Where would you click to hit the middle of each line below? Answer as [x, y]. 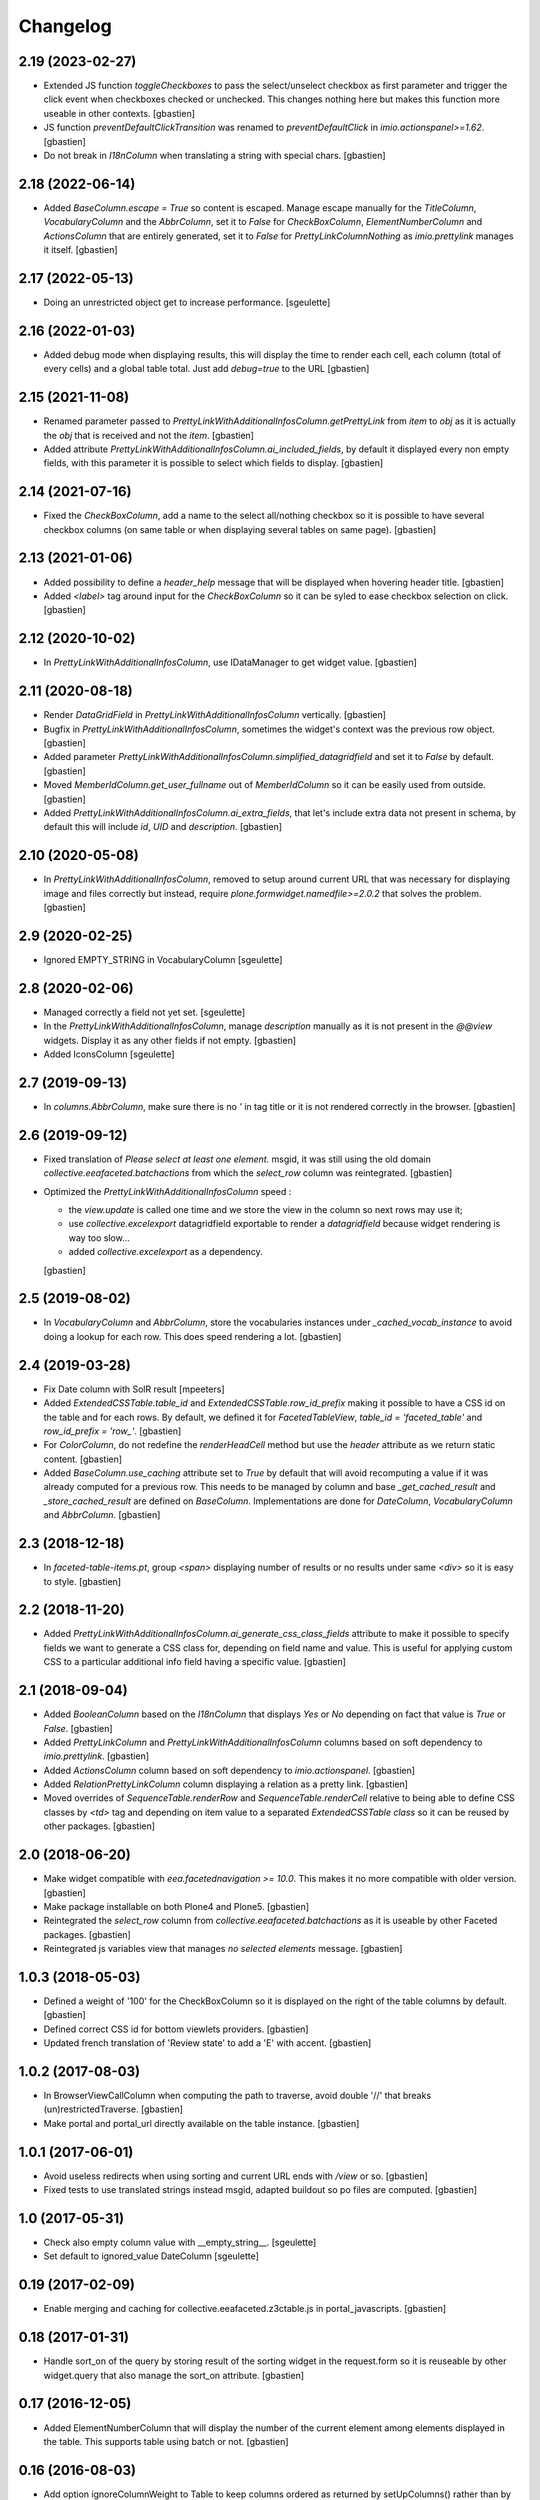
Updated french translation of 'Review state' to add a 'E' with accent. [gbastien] [207, 2043]
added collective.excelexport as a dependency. [166, 1252]
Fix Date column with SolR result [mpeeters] [134, 1389]
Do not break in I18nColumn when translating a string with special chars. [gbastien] [214, 156]
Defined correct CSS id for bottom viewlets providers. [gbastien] [176, 2029]
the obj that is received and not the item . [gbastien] [149, 435]
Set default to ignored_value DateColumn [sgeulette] [151, 2256]
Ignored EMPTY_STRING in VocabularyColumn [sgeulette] [163, 959]
